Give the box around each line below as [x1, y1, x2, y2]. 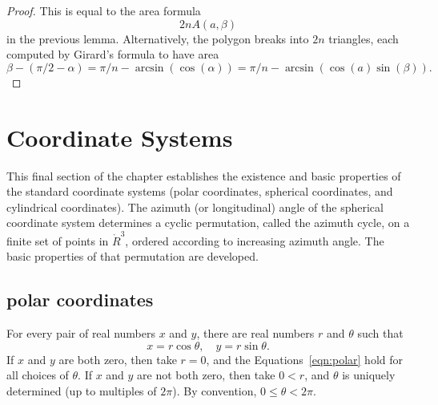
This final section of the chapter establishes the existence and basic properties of [6, 167, 401, 184]
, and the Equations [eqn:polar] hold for [206, 350, 404, 367]
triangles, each [328, 30, 399, 47]
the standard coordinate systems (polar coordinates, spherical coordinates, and [6, 183, 393, 200]
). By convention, [172, 382, 257, 399]
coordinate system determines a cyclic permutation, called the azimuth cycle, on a [6, 214, 410, 231]
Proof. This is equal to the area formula [6, 2, 201, 18]
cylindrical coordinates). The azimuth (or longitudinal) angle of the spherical [6, 198, 384, 215]
